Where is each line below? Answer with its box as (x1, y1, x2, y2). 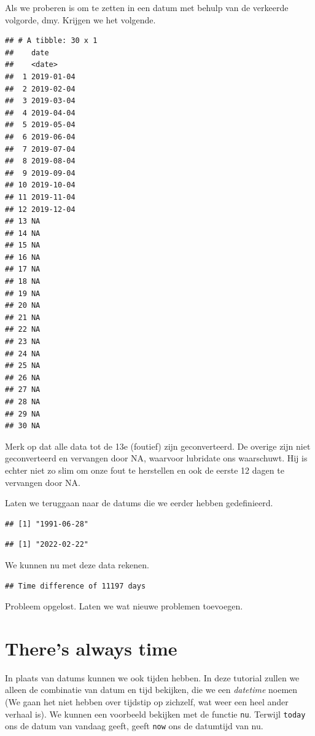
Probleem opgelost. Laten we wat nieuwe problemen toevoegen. (5, 600, 243, 613)
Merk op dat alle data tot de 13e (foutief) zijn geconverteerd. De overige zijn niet (5, 439, 311, 452)
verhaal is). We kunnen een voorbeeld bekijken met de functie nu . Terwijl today (5, 707, 306, 720)
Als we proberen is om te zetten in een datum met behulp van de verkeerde (5, 1, 289, 14)
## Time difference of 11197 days (5, 581, 146, 590)
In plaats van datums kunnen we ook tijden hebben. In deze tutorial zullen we (5, 671, 300, 684)
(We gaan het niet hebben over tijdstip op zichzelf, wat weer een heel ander (5, 695, 289, 708)
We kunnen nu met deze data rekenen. (5, 558, 149, 571)
